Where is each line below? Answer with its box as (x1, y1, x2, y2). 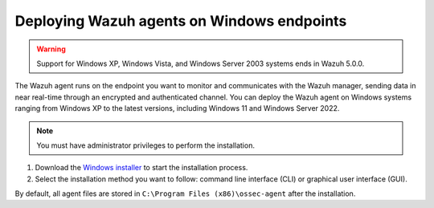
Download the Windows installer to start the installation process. (35, 163, 248, 173)
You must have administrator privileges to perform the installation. (36, 141, 255, 150)
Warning (36, 44, 66, 54)
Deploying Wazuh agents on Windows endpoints (14, 12, 347, 30)
